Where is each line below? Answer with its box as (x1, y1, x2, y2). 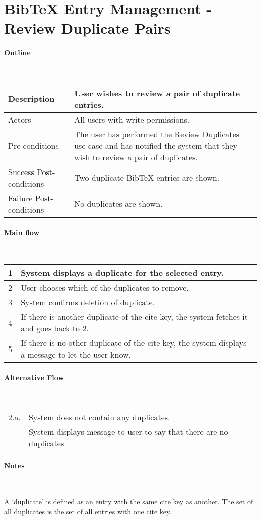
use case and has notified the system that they (74, 139, 238, 151)
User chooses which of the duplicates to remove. (21, 282, 189, 294)
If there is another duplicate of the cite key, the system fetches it (21, 311, 248, 323)
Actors (8, 113, 31, 125)
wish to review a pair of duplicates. (74, 151, 198, 163)
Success (8, 165, 34, 178)
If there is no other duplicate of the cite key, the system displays (21, 337, 247, 349)
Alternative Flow (4, 372, 64, 382)
